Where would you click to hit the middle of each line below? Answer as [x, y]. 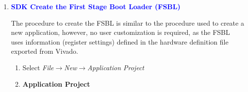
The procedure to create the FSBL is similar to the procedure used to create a [127, 23]
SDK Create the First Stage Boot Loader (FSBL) [96, 6]
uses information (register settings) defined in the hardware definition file [120, 41]
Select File [38, 67]
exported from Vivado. [44, 51]
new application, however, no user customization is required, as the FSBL [120, 32]
